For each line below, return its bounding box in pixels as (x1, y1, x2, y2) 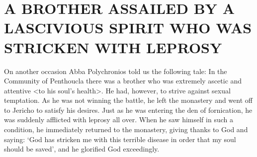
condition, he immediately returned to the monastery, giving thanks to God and (4, 124, 248, 135)
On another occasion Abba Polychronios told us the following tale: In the (4, 66, 227, 76)
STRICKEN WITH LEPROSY (4, 37, 222, 57)
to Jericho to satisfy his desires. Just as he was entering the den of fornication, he (4, 104, 253, 115)
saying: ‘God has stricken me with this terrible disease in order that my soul (4, 134, 236, 144)
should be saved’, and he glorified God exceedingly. (4, 144, 160, 154)
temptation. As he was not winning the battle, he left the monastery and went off (4, 95, 253, 105)
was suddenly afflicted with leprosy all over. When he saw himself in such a (4, 114, 233, 125)
